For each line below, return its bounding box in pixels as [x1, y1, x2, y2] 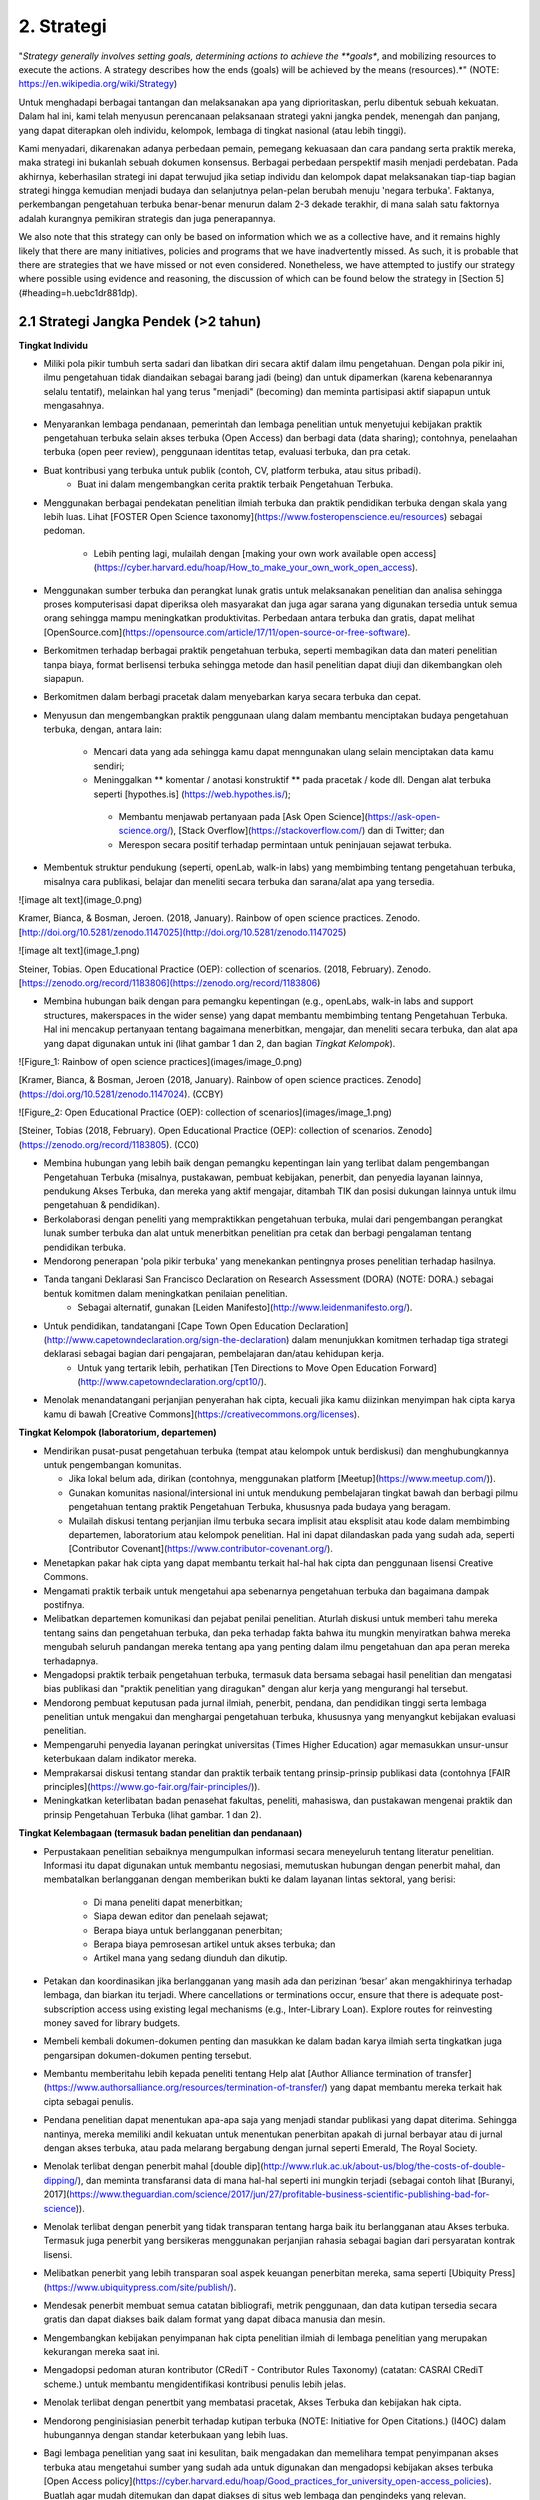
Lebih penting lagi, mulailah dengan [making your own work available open [93, 547, 402, 559]
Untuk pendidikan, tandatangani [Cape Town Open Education [43, 1320, 297, 1332]
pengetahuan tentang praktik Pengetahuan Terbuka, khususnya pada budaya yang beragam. [68, 1501, 451, 1513]
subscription [43, 2003, 95, 2015]
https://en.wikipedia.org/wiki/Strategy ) [18, 78, 178, 90]
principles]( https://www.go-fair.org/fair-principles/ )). [43, 1781, 260, 1793]
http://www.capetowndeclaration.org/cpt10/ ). [80, 1376, 267, 1388]
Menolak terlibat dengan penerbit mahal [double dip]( [43, 2160, 264, 2172]
